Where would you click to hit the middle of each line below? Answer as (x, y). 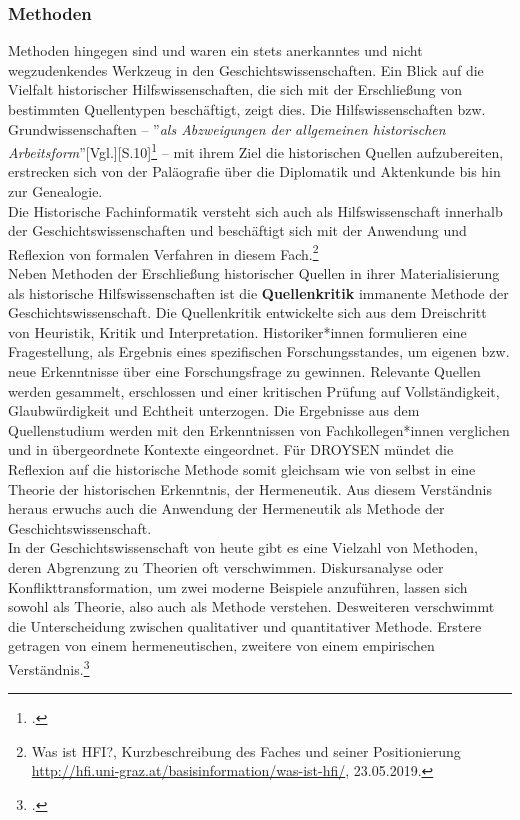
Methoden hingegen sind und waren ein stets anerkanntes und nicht (215, 50)
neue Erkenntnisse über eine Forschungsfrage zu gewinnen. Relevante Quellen (244, 371)
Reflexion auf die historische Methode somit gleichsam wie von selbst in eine (242, 469)
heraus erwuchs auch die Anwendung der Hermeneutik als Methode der (226, 508)
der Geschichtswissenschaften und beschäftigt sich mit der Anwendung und (237, 230)
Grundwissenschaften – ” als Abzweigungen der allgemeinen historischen (227, 128)
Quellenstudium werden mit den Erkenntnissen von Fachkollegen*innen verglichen (259, 429)
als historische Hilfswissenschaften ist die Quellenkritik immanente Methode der (258, 292)
